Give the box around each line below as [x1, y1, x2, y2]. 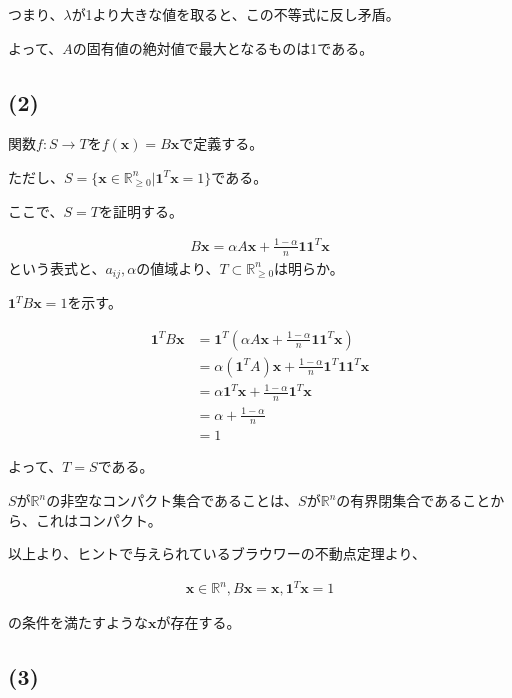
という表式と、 [8, 257, 106, 278]
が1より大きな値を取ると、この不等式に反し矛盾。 [71, 4, 400, 24]
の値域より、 [136, 257, 220, 278]
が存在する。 [156, 612, 241, 633]
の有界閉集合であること [336, 490, 491, 511]
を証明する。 [98, 200, 183, 221]
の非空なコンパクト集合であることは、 [46, 490, 299, 511]
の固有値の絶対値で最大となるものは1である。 [72, 37, 374, 58]
